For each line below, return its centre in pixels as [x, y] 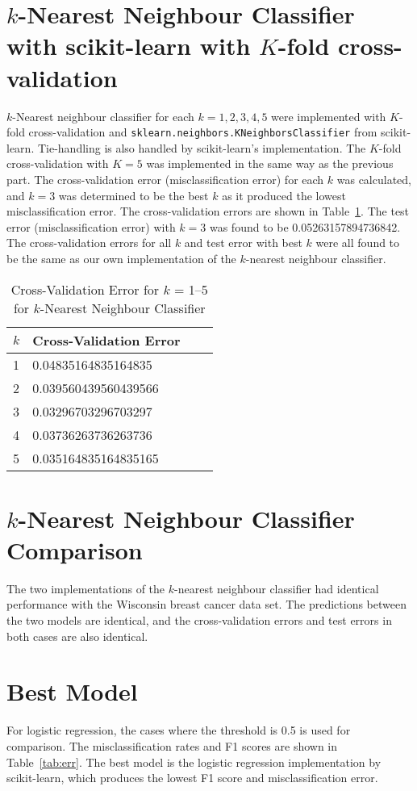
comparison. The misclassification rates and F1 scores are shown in [172, 745]
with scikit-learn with [129, 46]
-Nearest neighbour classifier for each [103, 116]
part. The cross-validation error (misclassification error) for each [165, 179]
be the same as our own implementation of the [121, 258]
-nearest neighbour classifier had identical [277, 588]
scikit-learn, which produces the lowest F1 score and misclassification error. [192, 778]
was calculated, [374, 179]
